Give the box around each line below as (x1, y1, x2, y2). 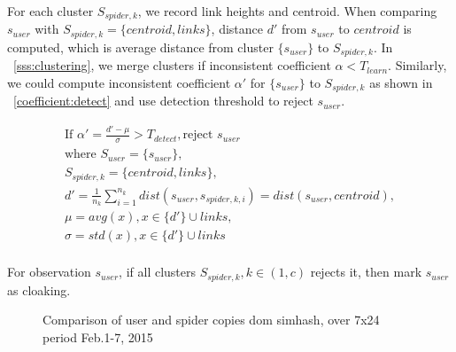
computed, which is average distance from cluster (7, 37, 274, 56)
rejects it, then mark (310, 262, 422, 281)
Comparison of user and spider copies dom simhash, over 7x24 (43, 310, 380, 329)
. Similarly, (388, 56, 447, 74)
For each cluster (7, 2, 94, 20)
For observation (7, 262, 91, 281)
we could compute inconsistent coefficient (7, 73, 231, 91)
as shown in (369, 73, 433, 91)
